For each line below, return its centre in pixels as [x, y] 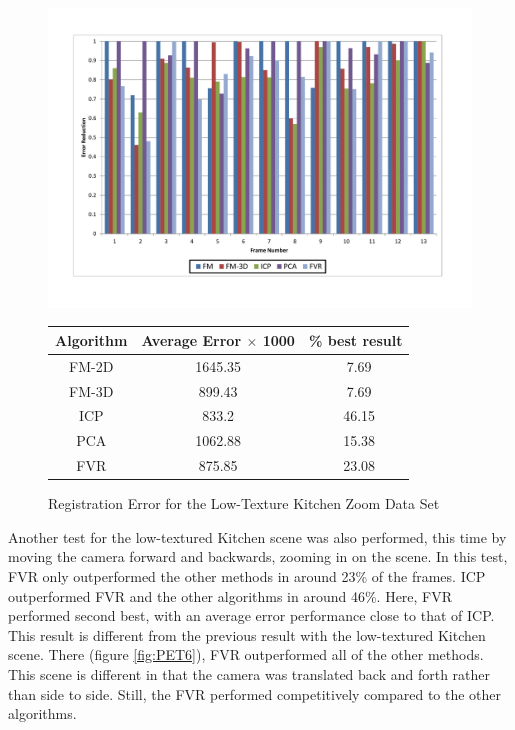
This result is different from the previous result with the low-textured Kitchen [247, 634]
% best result [355, 339]
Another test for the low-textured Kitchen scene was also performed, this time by [257, 536]
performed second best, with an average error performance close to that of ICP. [251, 615]
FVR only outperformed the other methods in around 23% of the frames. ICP [247, 575]
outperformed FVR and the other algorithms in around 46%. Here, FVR [230, 595]
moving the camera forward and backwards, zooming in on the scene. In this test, [258, 556]
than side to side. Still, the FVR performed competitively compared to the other [255, 693]
